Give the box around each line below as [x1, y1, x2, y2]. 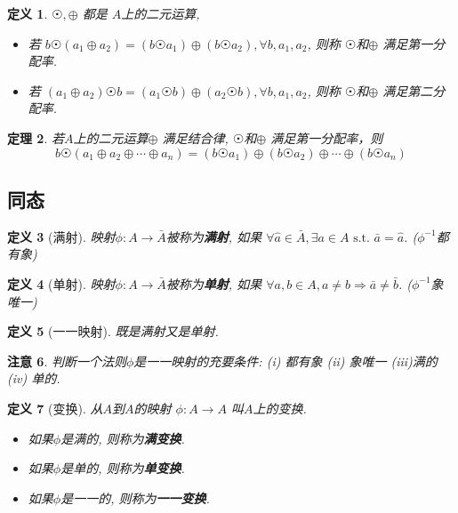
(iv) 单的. [7, 369, 60, 388]
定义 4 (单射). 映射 [7, 274, 116, 293]
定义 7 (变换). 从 [7, 398, 103, 417]
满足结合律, [162, 128, 229, 147]
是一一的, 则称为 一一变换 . [60, 488, 210, 507]
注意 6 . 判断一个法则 [7, 351, 126, 370]
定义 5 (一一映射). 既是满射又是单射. [7, 322, 219, 341]
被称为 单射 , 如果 [165, 274, 262, 293]
